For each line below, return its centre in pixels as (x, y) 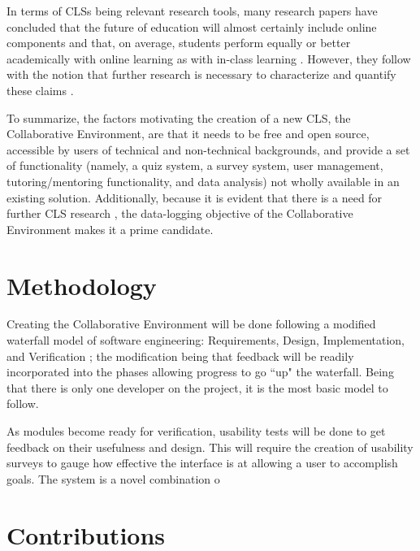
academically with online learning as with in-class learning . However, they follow (209, 58)
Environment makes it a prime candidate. (110, 229)
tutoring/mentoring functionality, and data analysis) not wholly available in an (203, 181)
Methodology (82, 285)
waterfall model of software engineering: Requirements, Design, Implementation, (206, 340)
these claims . (40, 90)
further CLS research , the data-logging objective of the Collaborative (180, 213)
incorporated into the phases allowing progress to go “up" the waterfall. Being (200, 372)
